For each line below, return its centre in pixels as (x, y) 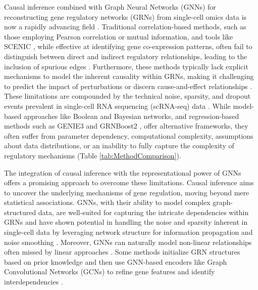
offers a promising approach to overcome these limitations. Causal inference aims (129, 182)
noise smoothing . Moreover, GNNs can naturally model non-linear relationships (128, 242)
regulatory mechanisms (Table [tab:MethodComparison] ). (93, 155)
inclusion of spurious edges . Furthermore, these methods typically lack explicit (126, 66)
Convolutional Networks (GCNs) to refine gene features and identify (110, 272)
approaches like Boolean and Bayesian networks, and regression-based (131, 116)
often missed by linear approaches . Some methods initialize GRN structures (122, 252)
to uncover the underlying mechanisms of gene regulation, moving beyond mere (127, 192)
